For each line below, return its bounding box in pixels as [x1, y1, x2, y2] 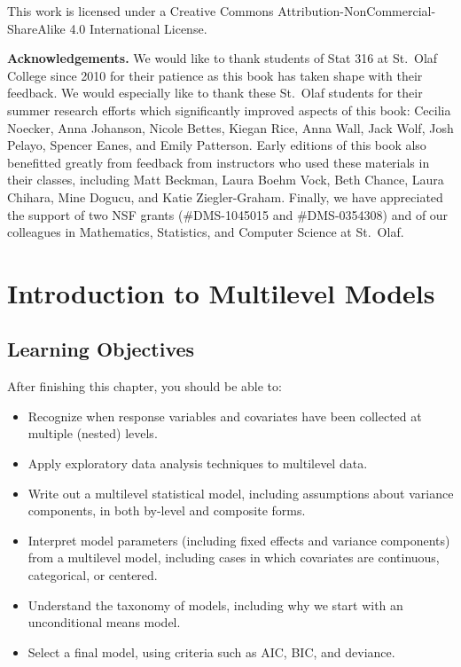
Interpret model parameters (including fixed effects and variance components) [27, 530, 450, 549]
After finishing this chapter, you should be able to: [7, 377, 282, 396]
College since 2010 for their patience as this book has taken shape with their [7, 66, 423, 84]
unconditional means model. [27, 613, 181, 632]
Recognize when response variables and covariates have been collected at [27, 406, 422, 425]
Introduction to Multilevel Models [7, 274, 435, 310]
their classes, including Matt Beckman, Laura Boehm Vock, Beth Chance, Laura [7, 170, 444, 189]
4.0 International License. [69, 19, 207, 37]
